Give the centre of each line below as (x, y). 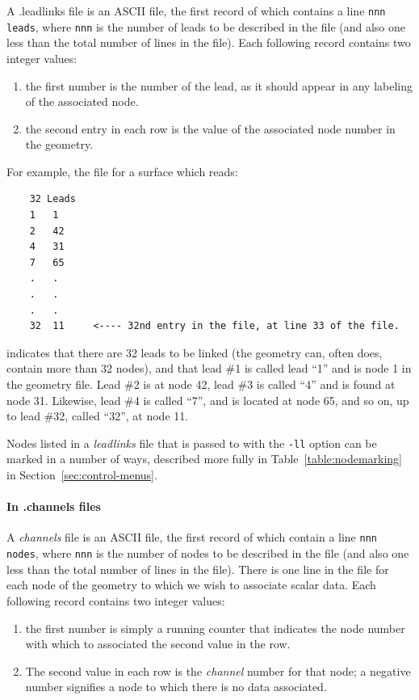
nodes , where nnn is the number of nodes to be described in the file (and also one (208, 553)
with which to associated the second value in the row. (158, 644)
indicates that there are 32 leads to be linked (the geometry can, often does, (195, 352)
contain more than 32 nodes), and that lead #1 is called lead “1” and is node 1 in (209, 368)
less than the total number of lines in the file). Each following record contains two (209, 42)
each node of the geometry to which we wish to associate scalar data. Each (191, 585)
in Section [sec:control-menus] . (82, 475)
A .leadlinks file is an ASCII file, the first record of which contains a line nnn (196, 11)
